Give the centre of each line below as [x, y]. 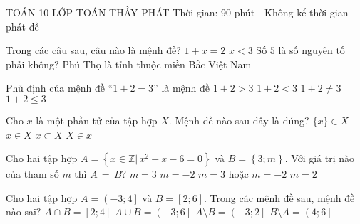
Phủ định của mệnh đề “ [60, 88]
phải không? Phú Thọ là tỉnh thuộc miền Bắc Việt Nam [129, 64]
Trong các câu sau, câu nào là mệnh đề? [93, 50]
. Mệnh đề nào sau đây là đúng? [239, 120]
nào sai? [24, 212]
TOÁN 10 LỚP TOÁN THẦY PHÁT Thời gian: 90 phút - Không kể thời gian [177, 12]
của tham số [32, 174]
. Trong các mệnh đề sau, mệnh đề [279, 197]
